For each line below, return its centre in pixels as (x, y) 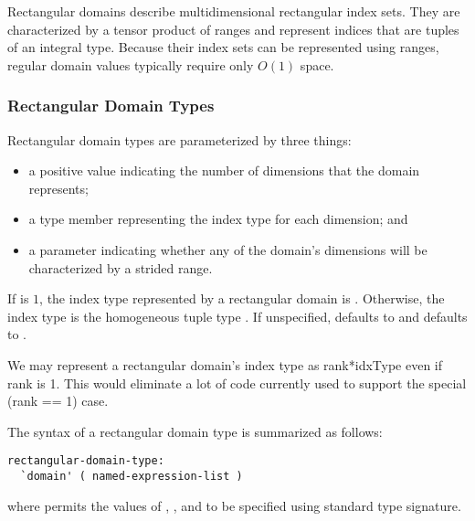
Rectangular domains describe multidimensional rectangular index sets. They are (234, 11)
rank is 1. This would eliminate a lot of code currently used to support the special (237, 383)
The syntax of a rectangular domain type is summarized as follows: (195, 431)
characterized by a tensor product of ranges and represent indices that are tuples (233, 29)
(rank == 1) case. (58, 401)
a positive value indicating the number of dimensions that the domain (224, 170)
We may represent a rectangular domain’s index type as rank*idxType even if (225, 364)
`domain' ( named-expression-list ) (132, 476)
